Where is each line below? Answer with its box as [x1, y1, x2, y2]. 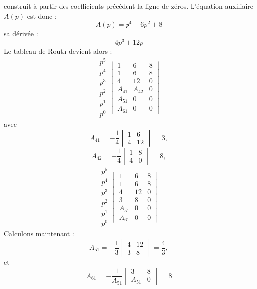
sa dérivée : [4, 28, 38, 39]
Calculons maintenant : [4, 228, 74, 239]
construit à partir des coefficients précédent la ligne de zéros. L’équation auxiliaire [4, 1, 253, 11]
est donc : [27, 10, 57, 21]
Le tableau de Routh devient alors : [4, 45, 112, 56]
